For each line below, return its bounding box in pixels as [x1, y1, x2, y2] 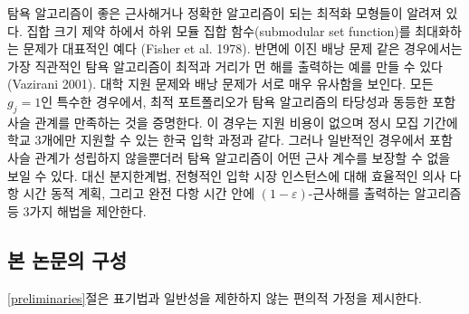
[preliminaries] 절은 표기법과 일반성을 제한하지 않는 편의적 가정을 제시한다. [7, 288, 422, 307]
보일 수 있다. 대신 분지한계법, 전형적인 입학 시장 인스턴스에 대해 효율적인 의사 [7, 166, 446, 185]
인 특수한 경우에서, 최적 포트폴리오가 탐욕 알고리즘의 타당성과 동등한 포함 [41, 91, 456, 110]
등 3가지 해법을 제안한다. [7, 201, 147, 220]
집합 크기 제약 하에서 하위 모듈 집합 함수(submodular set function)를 [26, 21, 411, 40]
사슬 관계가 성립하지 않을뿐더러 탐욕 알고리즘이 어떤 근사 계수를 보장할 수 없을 [7, 147, 451, 167]
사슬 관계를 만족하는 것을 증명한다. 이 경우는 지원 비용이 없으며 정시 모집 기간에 [7, 112, 458, 131]
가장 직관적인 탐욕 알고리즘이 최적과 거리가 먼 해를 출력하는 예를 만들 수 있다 [7, 56, 443, 75]
